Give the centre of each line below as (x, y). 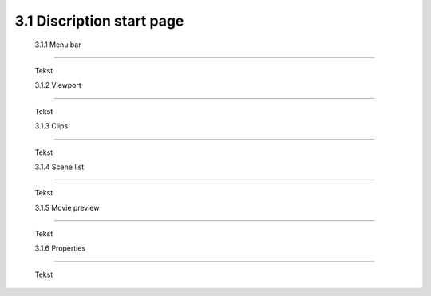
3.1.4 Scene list (59, 167)
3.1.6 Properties (60, 248)
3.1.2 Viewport (58, 85)
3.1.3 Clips (51, 126)
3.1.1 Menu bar (58, 45)
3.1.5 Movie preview (67, 207)
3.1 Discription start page (99, 21)
